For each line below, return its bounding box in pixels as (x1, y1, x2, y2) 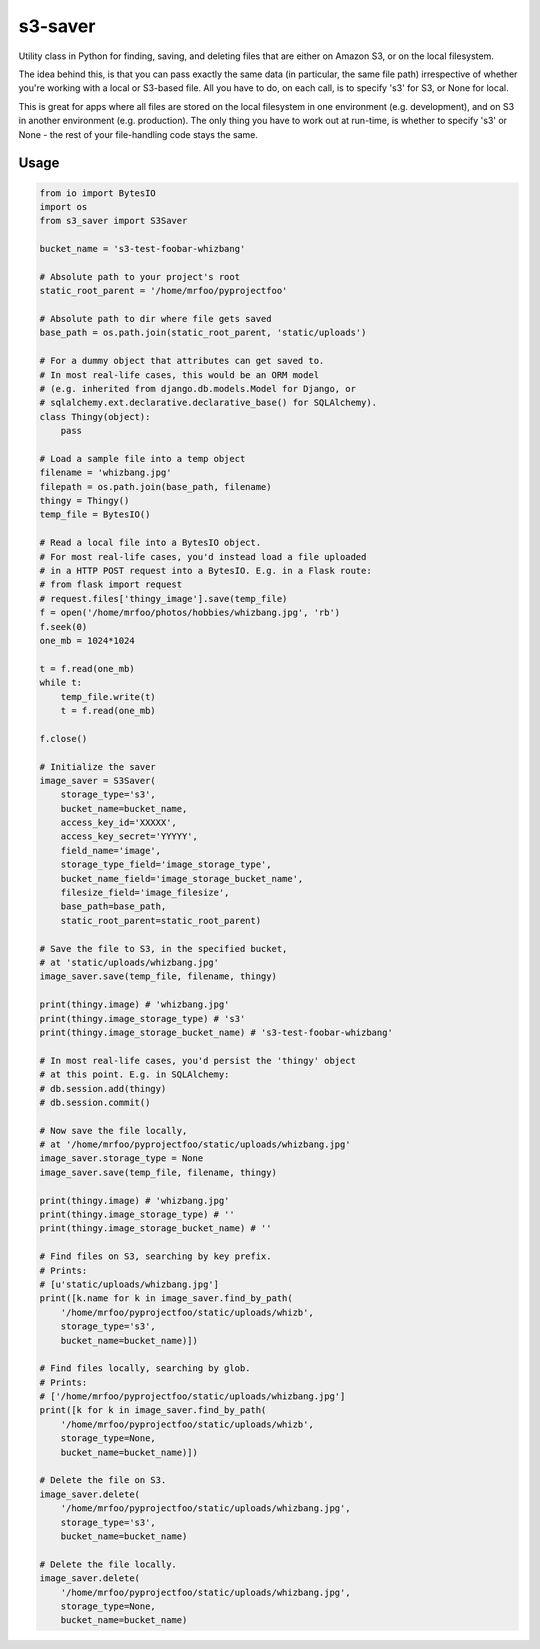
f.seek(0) (39, 621, 88, 632)
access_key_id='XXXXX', (60, 817, 177, 829)
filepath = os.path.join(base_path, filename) (39, 481, 272, 492)
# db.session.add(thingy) (39, 1083, 167, 1094)
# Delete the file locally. (39, 1558, 177, 1570)
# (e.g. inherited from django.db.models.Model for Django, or (39, 383, 357, 394)
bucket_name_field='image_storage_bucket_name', (60, 873, 304, 884)
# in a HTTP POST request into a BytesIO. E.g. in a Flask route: (39, 565, 372, 577)
